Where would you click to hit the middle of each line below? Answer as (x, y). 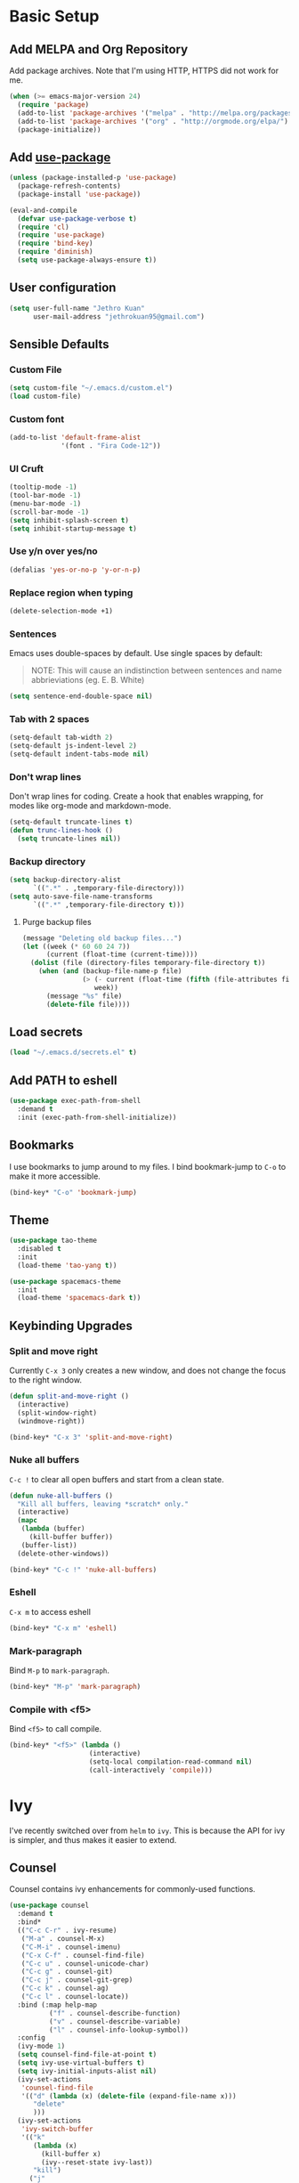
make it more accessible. (55, 1176)
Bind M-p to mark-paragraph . (59, 1670)
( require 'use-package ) (61, 235)
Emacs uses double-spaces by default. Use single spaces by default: (136, 653)
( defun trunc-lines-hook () (61, 831)
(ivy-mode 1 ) (41, 2046)
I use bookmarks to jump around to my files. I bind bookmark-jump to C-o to (148, 1166)
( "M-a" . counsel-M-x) (63, 1938)
